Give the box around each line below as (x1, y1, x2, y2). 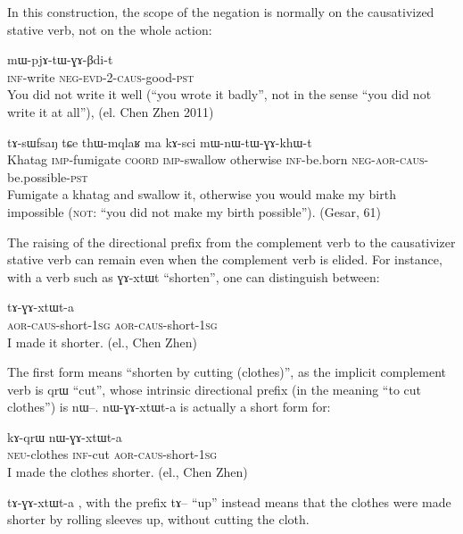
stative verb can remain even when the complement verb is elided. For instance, (7, 250, 442, 269)
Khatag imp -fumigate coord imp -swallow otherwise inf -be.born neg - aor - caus (7, 150, 425, 169)
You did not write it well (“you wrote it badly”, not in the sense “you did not (7, 85, 432, 104)
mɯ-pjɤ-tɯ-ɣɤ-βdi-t (7, 50, 113, 69)
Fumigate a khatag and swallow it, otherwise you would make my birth (7, 185, 396, 204)
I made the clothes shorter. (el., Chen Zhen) (7, 463, 248, 481)
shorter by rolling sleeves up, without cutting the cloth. (7, 510, 310, 529)
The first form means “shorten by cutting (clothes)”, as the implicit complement (7, 363, 447, 381)
